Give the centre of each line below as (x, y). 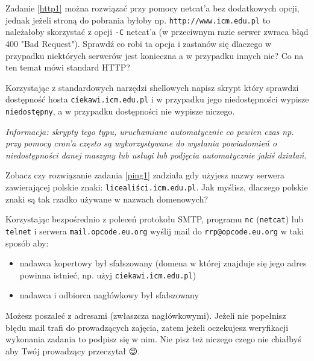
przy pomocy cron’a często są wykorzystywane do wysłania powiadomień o (141, 143)
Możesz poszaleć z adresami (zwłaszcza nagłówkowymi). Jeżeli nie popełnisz (146, 315)
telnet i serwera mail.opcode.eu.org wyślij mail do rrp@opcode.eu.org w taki (155, 231)
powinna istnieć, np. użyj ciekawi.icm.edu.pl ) (108, 275)
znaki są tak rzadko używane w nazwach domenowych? (107, 199)
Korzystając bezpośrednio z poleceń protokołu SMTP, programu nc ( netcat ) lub (155, 219)
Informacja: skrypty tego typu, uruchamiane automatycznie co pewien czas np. (150, 131)
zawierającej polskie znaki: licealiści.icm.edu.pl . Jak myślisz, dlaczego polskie (157, 187)
